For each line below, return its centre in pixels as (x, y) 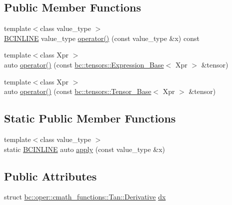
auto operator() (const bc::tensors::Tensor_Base (78, 91)
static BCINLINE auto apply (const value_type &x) (84, 149)
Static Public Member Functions (90, 118)
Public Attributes (50, 176)
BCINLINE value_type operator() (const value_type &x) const (102, 38)
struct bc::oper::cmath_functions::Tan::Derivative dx (85, 197)
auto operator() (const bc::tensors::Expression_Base (84, 64)
